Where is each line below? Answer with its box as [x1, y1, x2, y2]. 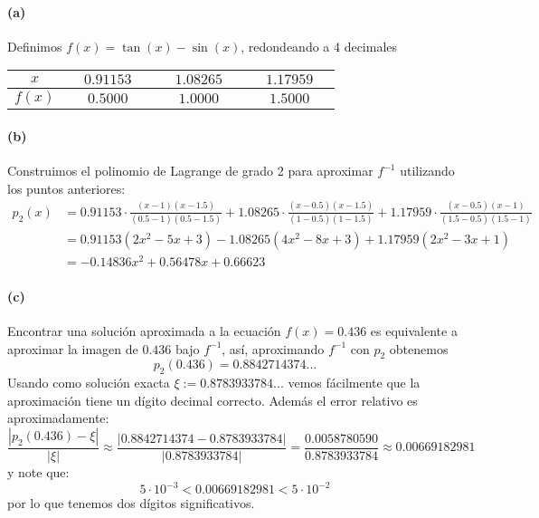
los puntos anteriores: [7, 178, 126, 197]
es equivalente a [370, 321, 458, 340]
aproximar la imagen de [7, 339, 138, 358]
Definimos [7, 36, 62, 55]
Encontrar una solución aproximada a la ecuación [7, 321, 281, 340]
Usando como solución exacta [7, 373, 170, 392]
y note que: [7, 462, 70, 481]
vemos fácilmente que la [288, 373, 421, 392]
